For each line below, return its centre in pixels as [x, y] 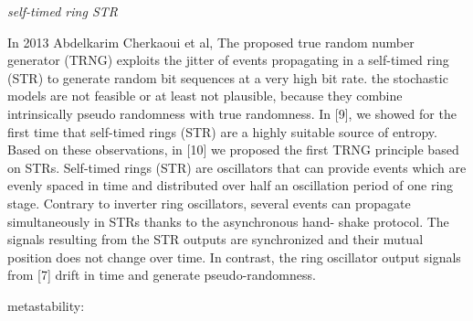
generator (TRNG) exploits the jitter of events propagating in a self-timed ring [228, 60]
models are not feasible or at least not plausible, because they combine [205, 96]
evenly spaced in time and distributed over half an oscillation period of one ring [231, 185]
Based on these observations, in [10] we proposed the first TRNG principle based [233, 150]
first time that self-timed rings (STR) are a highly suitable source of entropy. [222, 131]
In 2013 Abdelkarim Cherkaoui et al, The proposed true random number [211, 42]
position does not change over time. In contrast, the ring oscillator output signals [234, 257]
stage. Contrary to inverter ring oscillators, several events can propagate [209, 203]
